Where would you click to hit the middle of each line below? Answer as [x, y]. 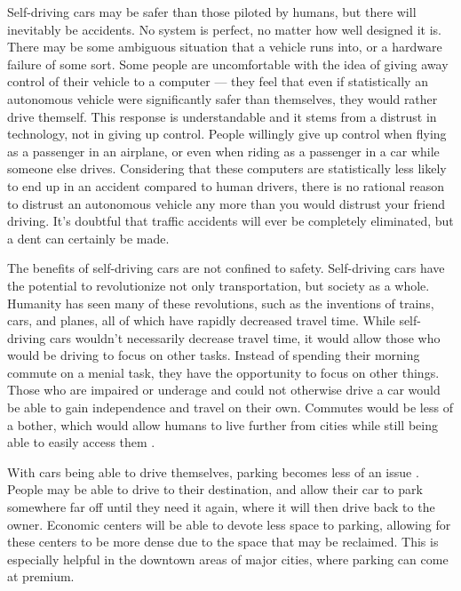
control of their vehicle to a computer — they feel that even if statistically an [218, 81]
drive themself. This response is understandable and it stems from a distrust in [222, 116]
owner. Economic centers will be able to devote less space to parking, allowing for [229, 524]
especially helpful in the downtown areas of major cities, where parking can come [228, 559]
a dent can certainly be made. [88, 238]
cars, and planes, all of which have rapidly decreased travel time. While [201, 320]
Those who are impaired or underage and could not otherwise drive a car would [224, 390]
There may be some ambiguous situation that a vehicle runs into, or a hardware [225, 47]
